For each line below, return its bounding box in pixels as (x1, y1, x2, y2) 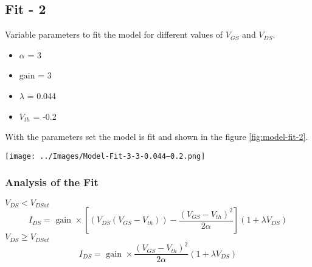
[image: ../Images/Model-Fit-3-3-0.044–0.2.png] (5, 151, 206, 161)
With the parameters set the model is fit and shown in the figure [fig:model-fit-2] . (5, 130, 308, 143)
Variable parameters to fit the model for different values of (5, 28, 223, 41)
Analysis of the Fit (5, 175, 99, 190)
